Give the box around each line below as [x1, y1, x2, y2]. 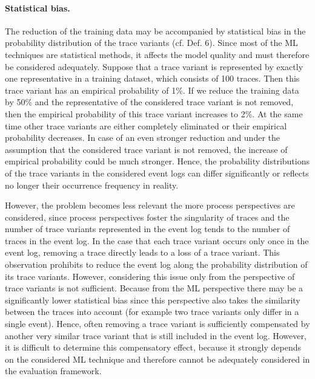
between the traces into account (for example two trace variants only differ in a [5, 305, 299, 318]
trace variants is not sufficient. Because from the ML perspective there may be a [5, 282, 303, 294]
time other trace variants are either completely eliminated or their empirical [5, 119, 287, 132]
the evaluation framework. [5, 364, 102, 377]
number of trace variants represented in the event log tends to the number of [5, 222, 290, 235]
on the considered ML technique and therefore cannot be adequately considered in [5, 352, 310, 365]
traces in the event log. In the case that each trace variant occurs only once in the [5, 234, 309, 247]
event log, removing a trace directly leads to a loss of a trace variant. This [5, 246, 280, 259]
